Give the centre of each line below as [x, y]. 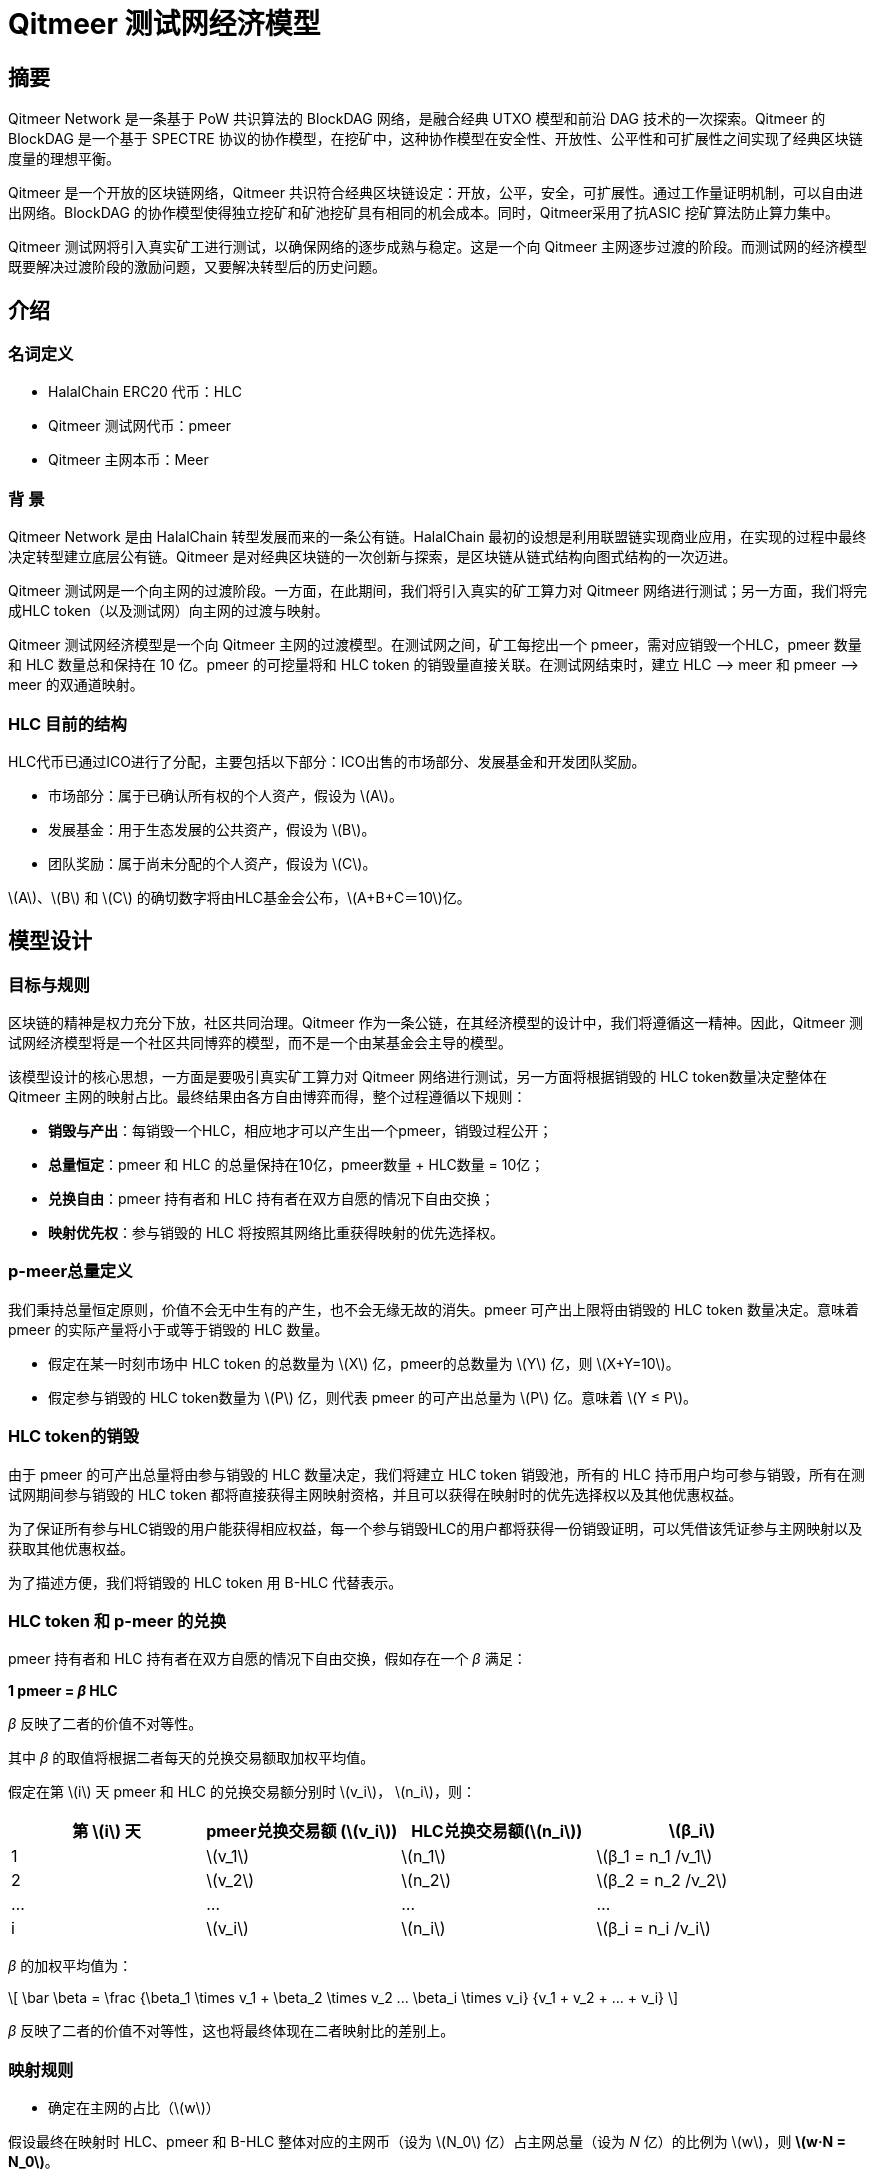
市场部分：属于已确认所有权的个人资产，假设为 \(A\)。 [225, 795]
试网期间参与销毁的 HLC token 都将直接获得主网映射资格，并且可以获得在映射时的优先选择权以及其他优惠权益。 [375, 1494]
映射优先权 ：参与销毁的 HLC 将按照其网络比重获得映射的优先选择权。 [276, 1233]
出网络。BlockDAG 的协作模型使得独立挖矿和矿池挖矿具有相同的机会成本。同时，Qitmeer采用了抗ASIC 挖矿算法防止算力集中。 [423, 213]
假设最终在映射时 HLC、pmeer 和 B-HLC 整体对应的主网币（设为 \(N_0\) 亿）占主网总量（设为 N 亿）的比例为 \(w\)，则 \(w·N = [427, 2142]
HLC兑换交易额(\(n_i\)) [497, 1831]
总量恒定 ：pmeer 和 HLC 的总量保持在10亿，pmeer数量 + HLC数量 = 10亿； [296, 1165]
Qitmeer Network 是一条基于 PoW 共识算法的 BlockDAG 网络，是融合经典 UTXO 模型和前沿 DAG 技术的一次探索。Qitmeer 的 [417, 119]
